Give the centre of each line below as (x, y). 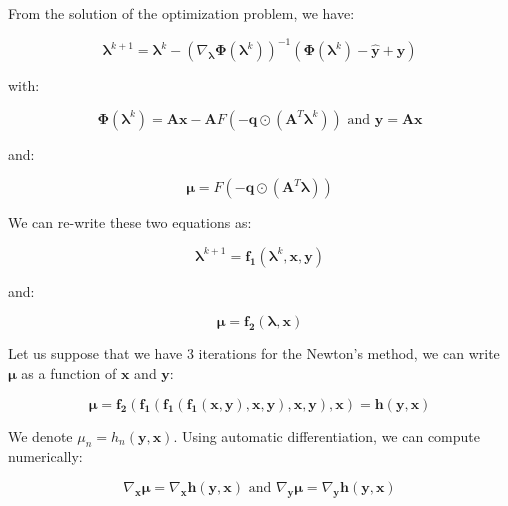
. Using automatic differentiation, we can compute (326, 435)
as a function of (69, 373)
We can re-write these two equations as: (130, 222)
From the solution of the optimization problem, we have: (181, 13)
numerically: (45, 456)
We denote (40, 435)
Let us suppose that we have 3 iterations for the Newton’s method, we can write (254, 353)
